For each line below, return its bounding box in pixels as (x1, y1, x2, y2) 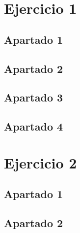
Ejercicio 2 (4, 152, 77, 172)
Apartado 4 (4, 119, 63, 134)
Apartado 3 (4, 90, 63, 105)
